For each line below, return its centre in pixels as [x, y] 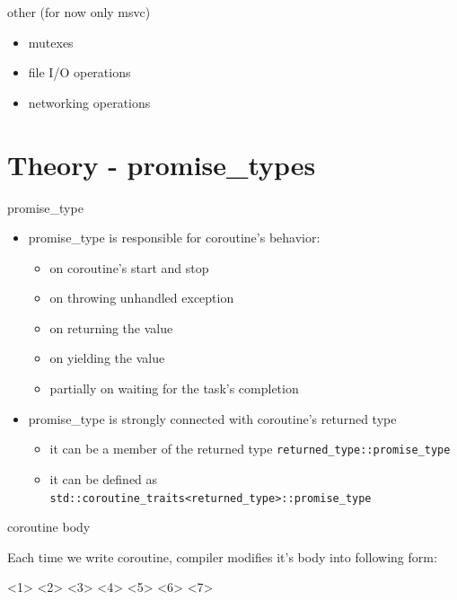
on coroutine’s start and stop [129, 267]
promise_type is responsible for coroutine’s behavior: [174, 238]
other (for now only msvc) [79, 12]
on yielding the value [107, 358]
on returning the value [111, 327]
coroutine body [49, 527]
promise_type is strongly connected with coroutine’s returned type [212, 418]
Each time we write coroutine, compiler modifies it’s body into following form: [222, 556]
